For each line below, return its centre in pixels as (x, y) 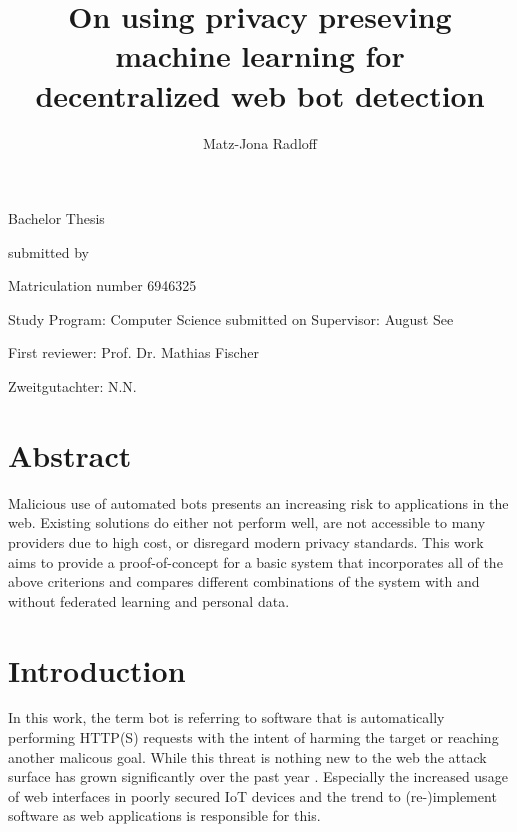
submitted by (48, 251)
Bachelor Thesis (56, 218)
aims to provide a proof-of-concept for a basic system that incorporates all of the (255, 561)
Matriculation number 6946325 (102, 285)
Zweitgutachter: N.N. (72, 386)
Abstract (70, 454)
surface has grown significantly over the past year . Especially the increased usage (258, 776)
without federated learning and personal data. (149, 600)
